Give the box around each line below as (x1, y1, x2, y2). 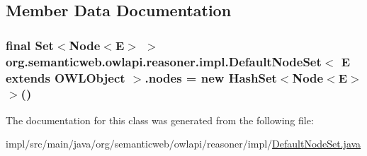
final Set (6, 36, 54, 54)
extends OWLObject (6, 68, 125, 86)
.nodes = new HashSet (145, 68, 277, 86)
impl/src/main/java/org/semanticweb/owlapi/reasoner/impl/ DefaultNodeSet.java (6, 136, 361, 151)
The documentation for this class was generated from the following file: (6, 112, 314, 127)
